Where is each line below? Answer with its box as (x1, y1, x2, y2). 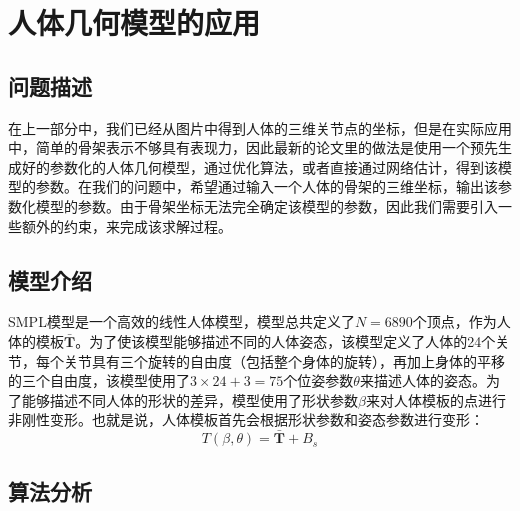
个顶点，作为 (412, 311, 497, 332)
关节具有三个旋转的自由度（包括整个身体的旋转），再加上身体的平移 (63, 350, 505, 371)
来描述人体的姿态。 (359, 370, 486, 391)
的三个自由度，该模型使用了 (8, 370, 190, 391)
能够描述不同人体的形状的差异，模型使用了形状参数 (21, 389, 358, 410)
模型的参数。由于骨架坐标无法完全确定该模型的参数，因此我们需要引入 (35, 195, 498, 216)
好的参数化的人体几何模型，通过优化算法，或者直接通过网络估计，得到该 (21, 156, 498, 177)
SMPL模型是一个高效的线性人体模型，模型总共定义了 (8, 311, 355, 332)
